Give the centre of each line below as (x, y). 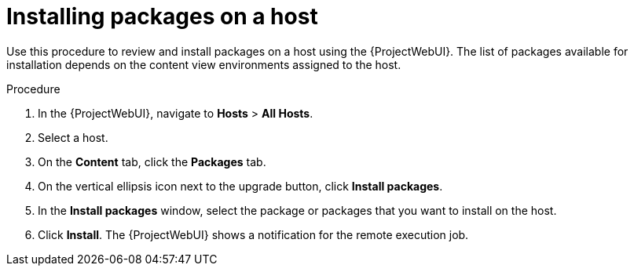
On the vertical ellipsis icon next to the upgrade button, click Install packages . (240, 186)
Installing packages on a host (162, 16)
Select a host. (73, 137)
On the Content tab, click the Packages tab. (152, 161)
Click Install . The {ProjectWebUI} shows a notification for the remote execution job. (253, 234)
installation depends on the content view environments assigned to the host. (204, 64)
